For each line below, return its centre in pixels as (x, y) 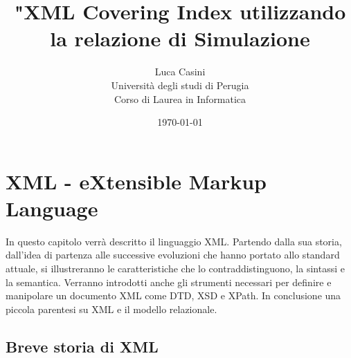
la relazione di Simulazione (180, 38)
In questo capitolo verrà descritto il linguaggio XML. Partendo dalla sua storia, (174, 241)
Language (52, 208)
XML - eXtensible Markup (136, 181)
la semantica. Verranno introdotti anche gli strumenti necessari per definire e (169, 282)
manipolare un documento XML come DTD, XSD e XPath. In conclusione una (173, 295)
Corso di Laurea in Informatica (180, 98)
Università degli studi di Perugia (180, 85)
